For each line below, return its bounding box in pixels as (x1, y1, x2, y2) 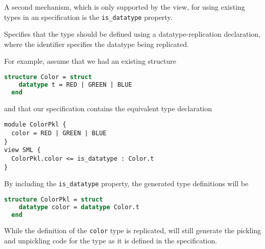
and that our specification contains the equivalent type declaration (4, 103, 212, 113)
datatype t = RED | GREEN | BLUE (18, 81, 132, 88)
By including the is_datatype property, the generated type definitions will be (4, 178, 249, 189)
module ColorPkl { (4, 121, 66, 129)
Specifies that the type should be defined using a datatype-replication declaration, (4, 29, 261, 39)
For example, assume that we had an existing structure (4, 56, 176, 66)
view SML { (4, 146, 41, 154)
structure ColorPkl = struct (4, 195, 103, 203)
